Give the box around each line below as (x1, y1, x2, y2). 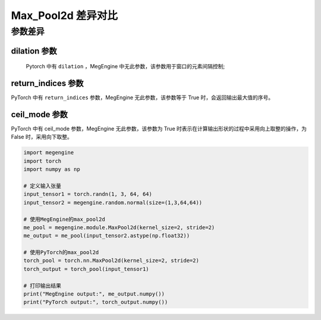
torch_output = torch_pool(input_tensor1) (23, 265, 149, 273)
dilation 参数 (11, 46, 58, 56)
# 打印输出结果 (23, 282, 62, 289)
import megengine (23, 149, 74, 156)
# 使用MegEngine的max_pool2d (23, 216, 105, 223)
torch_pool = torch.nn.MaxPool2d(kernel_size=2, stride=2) (23, 257, 199, 264)
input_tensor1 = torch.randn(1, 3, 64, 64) (23, 191, 153, 198)
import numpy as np (23, 166, 80, 173)
